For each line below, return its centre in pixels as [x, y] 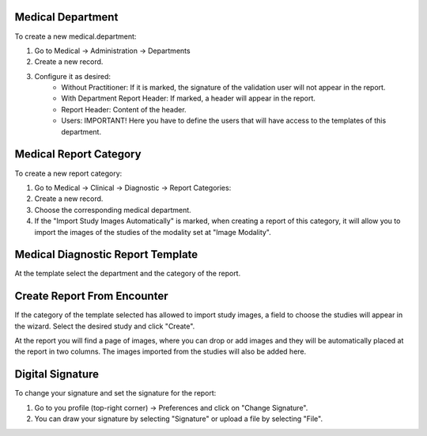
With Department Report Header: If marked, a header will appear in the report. [189, 98]
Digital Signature [57, 375]
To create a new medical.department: [76, 36]
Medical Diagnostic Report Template [106, 254]
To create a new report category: [68, 173]
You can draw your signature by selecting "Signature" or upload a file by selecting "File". [179, 419]
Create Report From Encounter [91, 296]
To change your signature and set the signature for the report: [115, 393]
